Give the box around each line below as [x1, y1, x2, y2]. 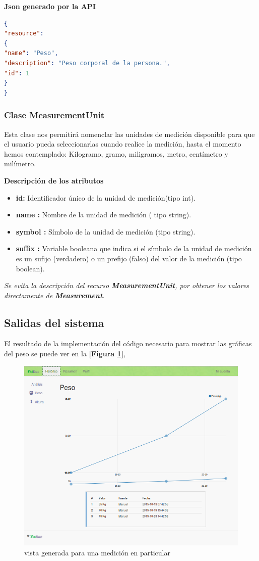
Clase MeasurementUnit [4, 109, 105, 121]
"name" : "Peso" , [4, 50, 58, 57]
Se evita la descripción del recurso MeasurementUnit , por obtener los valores [4, 280, 249, 291]
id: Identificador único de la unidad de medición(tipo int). [16, 192, 196, 203]
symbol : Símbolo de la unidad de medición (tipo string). [16, 226, 196, 237]
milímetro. [4, 158, 36, 169]
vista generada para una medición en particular [24, 547, 170, 557]
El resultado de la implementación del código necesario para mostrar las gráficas [4, 338, 252, 349]
